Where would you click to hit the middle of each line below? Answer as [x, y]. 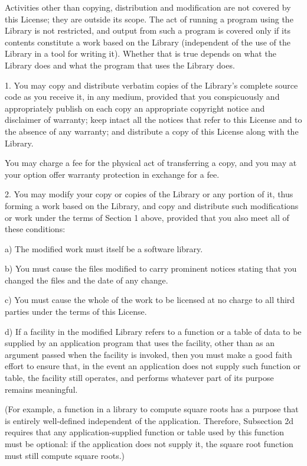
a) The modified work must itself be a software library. [104, 248]
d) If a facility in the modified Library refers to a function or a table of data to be [153, 331]
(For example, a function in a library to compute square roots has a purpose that [152, 409]
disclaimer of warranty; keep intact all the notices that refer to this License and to [153, 120]
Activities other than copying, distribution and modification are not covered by [148, 7]
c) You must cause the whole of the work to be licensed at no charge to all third [150, 300]
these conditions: [35, 229]
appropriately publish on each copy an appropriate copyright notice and [135, 108]
